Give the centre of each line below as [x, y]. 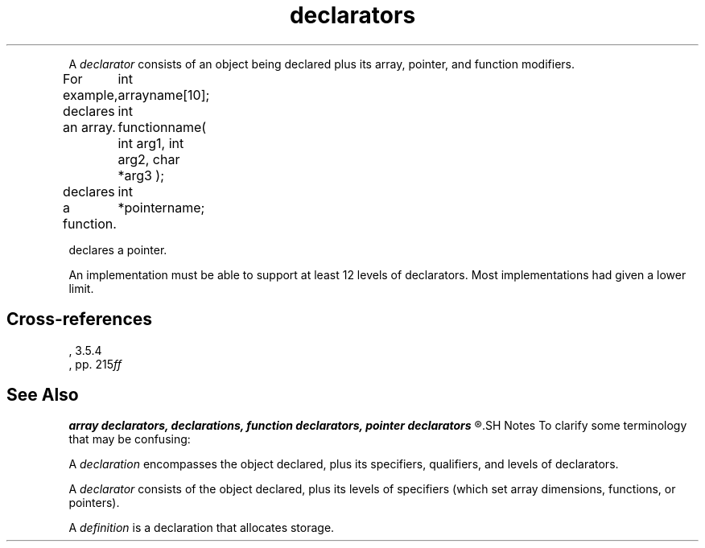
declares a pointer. [118, 249]
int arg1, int [151, 143]
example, [91, 95]
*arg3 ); [141, 175]
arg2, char [149, 159]
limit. [81, 288]
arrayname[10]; [164, 95]
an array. [89, 127]
